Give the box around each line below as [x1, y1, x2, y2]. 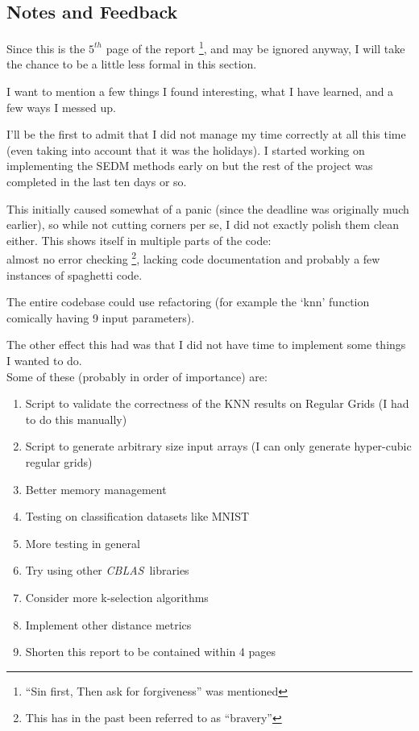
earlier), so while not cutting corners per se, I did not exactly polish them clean [6, 216, 399, 233]
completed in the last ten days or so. [6, 173, 187, 190]
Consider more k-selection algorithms [25, 588, 209, 605]
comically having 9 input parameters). [6, 309, 195, 326]
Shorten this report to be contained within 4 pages [25, 643, 276, 660]
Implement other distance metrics [25, 616, 192, 633]
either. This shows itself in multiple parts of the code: [6, 231, 272, 248]
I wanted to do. [6, 352, 82, 369]
